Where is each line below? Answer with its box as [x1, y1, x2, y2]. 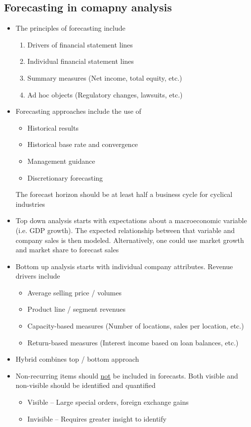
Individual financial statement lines [27, 56, 134, 66]
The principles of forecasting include [15, 23, 125, 33]
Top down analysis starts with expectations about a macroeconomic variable [15, 215, 247, 226]
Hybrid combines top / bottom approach [15, 354, 139, 364]
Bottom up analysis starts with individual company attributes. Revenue [15, 261, 233, 271]
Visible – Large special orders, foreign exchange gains [27, 397, 189, 407]
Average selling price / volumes [27, 287, 122, 297]
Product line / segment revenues [27, 304, 125, 314]
